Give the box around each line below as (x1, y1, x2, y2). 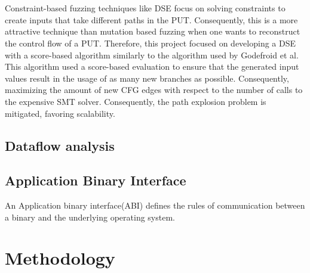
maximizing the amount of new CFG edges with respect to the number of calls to (5, 83, 303, 96)
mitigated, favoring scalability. (5, 107, 115, 119)
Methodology (5, 246, 115, 270)
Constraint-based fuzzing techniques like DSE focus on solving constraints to (5, 2, 286, 14)
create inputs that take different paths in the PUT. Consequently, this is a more (5, 13, 298, 26)
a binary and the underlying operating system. (5, 210, 175, 223)
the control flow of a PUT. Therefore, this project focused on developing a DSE (5, 36, 296, 49)
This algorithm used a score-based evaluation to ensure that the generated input (5, 60, 299, 73)
